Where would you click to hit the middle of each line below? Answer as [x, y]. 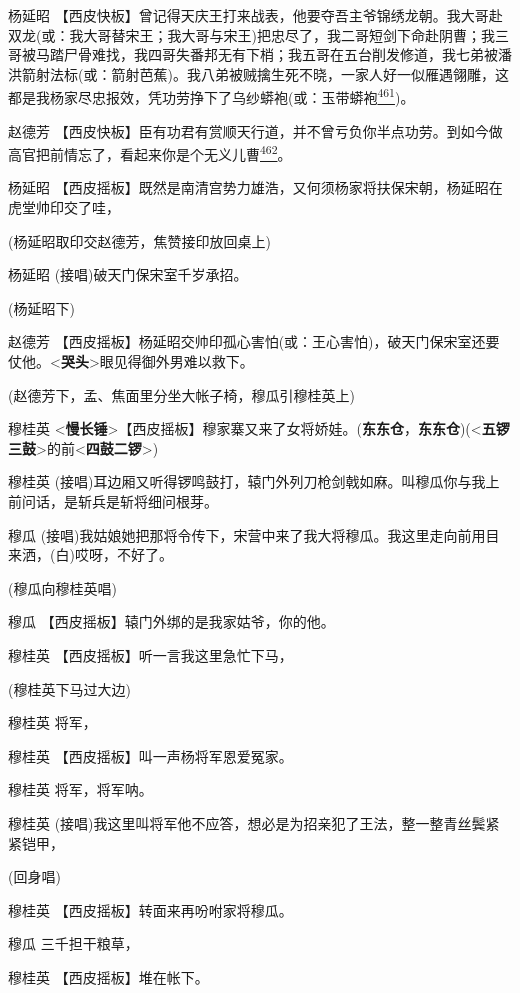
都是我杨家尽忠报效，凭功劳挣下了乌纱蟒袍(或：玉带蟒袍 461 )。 [211, 96]
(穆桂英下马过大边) [69, 688]
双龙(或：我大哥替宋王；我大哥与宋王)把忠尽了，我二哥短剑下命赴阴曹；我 [251, 34]
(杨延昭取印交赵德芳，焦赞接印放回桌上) [139, 240]
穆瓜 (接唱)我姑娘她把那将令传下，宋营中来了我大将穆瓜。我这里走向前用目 [254, 534]
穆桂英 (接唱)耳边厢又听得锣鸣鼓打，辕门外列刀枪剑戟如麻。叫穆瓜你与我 [247, 481]
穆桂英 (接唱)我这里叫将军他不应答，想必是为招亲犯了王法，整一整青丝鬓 [247, 822]
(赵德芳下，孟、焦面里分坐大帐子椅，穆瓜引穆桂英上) [181, 394]
